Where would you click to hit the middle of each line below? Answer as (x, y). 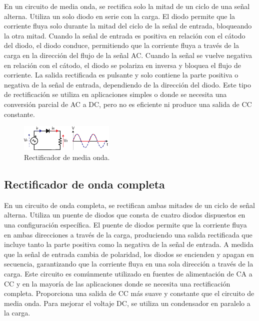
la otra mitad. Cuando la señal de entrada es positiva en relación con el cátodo (125, 35)
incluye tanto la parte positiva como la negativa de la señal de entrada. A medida (129, 244)
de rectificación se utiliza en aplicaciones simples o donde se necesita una (115, 94)
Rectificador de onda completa (84, 184)
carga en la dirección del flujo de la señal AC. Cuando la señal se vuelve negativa (128, 55)
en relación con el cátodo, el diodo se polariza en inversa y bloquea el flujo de (122, 65)
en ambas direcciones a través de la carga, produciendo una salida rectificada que (128, 234)
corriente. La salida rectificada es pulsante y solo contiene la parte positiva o (121, 75)
